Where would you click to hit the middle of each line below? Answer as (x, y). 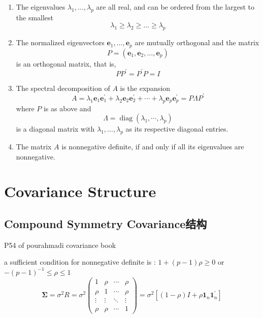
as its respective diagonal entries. (177, 129)
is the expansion (145, 88)
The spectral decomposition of (63, 88)
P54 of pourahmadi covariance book (60, 245)
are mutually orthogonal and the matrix (197, 42)
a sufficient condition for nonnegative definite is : (80, 262)
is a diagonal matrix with (55, 129)
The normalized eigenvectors (60, 42)
